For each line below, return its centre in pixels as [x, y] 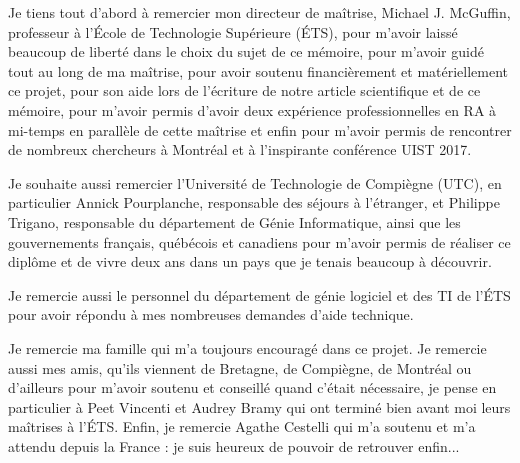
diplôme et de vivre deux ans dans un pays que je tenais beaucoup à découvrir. [250, 261]
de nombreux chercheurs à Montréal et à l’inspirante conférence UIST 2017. [240, 149]
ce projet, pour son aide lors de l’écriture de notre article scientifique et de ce [244, 90]
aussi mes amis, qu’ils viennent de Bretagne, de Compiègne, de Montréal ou [240, 367]
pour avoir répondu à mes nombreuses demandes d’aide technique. [211, 314]
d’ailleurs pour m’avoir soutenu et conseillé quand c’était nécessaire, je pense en [252, 387]
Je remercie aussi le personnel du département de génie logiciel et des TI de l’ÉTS [259, 294]
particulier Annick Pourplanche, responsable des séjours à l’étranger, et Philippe [254, 202]
